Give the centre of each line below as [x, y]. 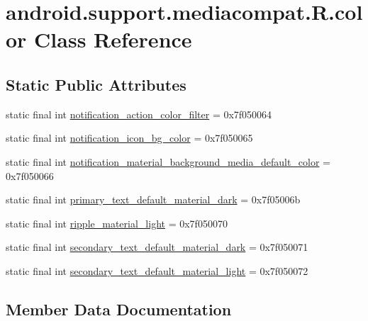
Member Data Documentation [119, 309]
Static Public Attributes [96, 84]
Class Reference [113, 39]
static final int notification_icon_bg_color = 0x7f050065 [129, 138]
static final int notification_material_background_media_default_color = [168, 161]
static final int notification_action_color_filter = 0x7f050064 [139, 114]
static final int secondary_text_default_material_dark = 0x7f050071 [157, 247]
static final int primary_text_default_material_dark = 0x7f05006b [153, 199]
